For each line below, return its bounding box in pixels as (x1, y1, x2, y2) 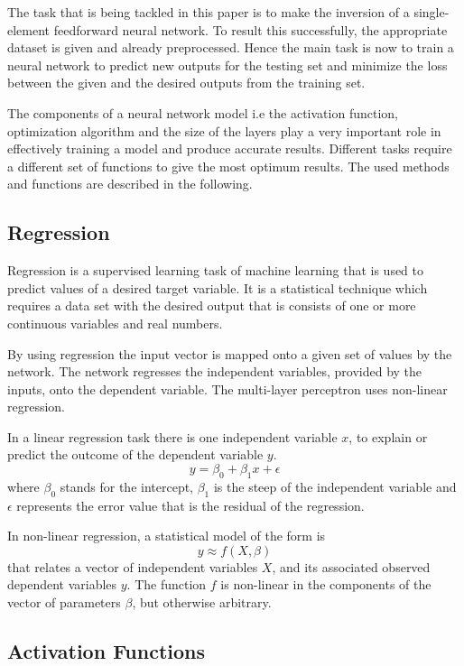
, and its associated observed (272, 557, 431, 576)
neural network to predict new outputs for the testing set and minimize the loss (7, 55, 448, 74)
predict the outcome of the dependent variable (7, 445, 264, 464)
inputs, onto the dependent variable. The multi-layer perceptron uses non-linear (7, 379, 448, 398)
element (7, 20, 51, 39)
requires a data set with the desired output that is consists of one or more (7, 296, 416, 315)
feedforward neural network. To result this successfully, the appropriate (53, 20, 448, 39)
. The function (126, 575, 207, 594)
